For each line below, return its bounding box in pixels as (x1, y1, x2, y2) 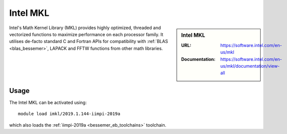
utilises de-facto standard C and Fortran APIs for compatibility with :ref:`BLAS (9, 39, 169, 45)
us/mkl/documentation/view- (220, 63, 280, 69)
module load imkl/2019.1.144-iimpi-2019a (18, 111, 120, 117)
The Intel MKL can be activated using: (9, 99, 87, 105)
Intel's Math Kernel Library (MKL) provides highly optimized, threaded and (9, 25, 161, 31)
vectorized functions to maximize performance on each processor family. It (9, 31, 164, 37)
